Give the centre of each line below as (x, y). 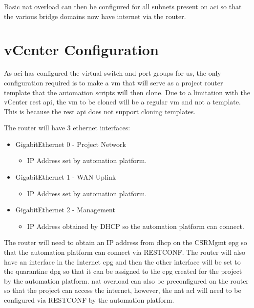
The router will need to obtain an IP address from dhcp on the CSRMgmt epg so (126, 242)
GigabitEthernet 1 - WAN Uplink (66, 177)
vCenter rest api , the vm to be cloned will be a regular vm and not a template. (122, 102)
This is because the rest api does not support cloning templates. (100, 111)
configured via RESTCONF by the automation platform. (89, 300)
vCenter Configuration (81, 50)
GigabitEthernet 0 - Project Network (71, 144)
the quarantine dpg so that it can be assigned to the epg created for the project (123, 271)
